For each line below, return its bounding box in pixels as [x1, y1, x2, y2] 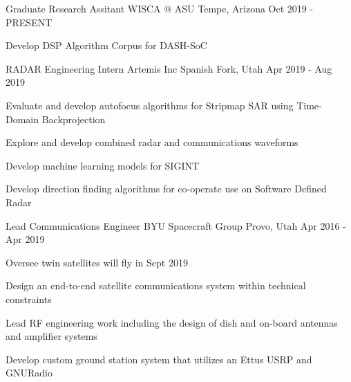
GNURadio [6, 365, 53, 380]
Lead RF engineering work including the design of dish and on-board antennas [6, 315, 338, 329]
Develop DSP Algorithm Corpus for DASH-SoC [6, 38, 207, 53]
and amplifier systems [6, 329, 97, 343]
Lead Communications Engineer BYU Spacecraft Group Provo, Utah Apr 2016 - [6, 218, 346, 233]
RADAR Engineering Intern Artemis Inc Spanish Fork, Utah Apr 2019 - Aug [6, 61, 332, 75]
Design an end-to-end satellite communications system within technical [6, 278, 306, 293]
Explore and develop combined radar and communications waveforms [6, 135, 298, 149]
